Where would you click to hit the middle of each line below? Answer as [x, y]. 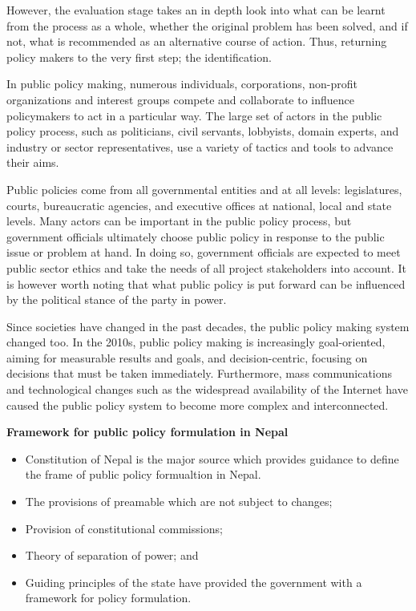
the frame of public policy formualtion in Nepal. [143, 474]
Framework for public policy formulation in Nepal [147, 432]
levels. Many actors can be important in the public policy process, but [179, 221]
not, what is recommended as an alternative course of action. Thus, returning [197, 41]
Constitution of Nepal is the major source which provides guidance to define [212, 458]
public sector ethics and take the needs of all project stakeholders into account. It [207, 267]
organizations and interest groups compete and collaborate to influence [181, 99]
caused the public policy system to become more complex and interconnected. [198, 405]
